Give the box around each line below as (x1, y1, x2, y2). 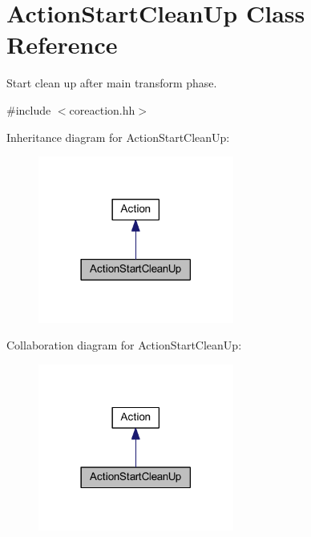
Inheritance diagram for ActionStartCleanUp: (6, 128, 230, 145)
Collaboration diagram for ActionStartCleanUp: (6, 337, 242, 353)
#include (6, 101, 51, 118)
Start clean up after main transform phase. (6, 75, 217, 91)
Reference (6, 28, 118, 61)
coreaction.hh (69, 101, 135, 118)
